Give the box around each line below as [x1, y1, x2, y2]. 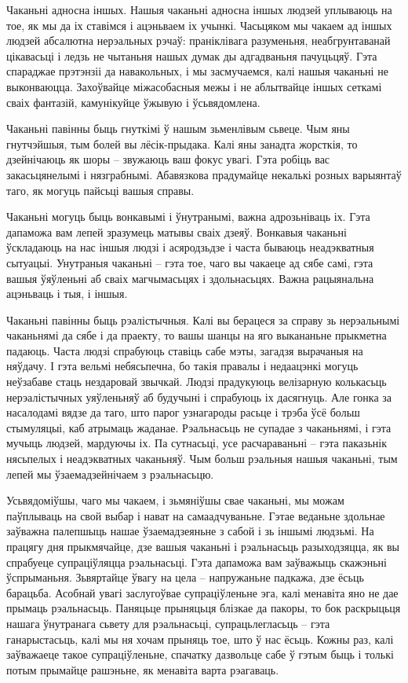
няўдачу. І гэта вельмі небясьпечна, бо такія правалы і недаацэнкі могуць [6, 358, 359, 374]
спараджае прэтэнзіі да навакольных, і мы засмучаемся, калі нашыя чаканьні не [6, 63, 388, 79]
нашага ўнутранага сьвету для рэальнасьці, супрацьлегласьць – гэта [6, 615, 330, 631]
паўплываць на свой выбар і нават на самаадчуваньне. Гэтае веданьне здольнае [6, 507, 385, 523]
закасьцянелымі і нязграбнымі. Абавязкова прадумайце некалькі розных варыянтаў [6, 166, 402, 182]
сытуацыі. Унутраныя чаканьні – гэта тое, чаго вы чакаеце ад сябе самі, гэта [6, 254, 373, 270]
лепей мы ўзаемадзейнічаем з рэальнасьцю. [6, 465, 214, 482]
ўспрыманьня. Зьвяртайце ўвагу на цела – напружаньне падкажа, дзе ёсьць [6, 569, 364, 586]
